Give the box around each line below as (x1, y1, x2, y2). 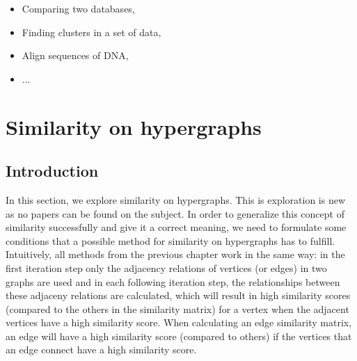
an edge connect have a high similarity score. (6, 342, 197, 357)
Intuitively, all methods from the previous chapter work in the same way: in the (6, 247, 345, 262)
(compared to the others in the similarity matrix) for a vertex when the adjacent (6, 301, 349, 316)
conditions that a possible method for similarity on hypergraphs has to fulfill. (6, 233, 335, 248)
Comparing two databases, (22, 1, 135, 15)
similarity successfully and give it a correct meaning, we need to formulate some (6, 220, 347, 234)
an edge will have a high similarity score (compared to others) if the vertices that (6, 328, 352, 343)
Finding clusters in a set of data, (22, 24, 161, 39)
